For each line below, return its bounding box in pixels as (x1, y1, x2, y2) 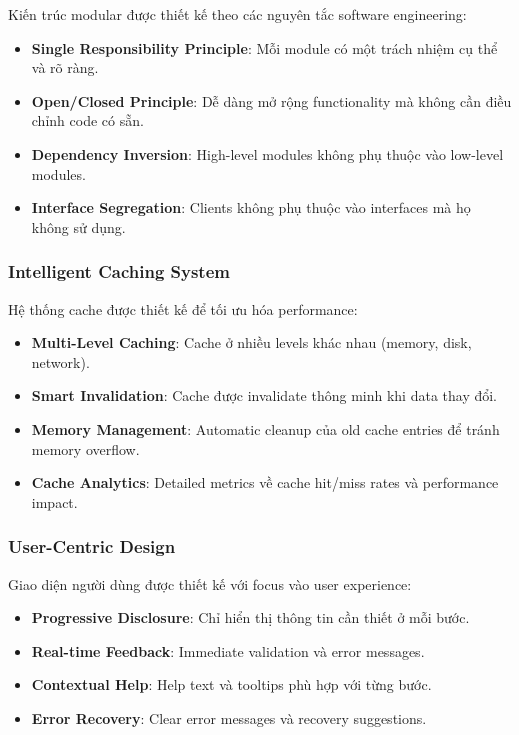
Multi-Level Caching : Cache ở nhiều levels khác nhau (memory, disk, (31, 332, 472, 353)
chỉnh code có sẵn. (31, 110, 144, 131)
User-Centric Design (8, 534, 176, 559)
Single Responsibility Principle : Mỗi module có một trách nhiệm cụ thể (31, 37, 498, 58)
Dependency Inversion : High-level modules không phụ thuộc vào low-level (31, 143, 504, 164)
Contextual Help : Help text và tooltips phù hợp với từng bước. (31, 674, 432, 695)
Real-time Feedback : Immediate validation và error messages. (31, 640, 425, 661)
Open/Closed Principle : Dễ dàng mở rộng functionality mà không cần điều (31, 90, 512, 111)
